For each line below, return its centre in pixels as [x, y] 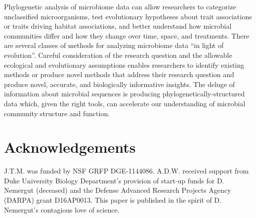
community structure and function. [57, 113]
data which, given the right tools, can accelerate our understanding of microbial [125, 103]
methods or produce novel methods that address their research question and [119, 74]
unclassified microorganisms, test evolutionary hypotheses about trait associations [128, 16]
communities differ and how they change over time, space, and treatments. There [127, 35]
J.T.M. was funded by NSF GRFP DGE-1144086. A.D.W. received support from [127, 171]
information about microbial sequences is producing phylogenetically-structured [125, 94]
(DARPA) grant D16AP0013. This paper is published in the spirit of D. [113, 200]
